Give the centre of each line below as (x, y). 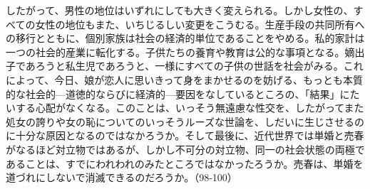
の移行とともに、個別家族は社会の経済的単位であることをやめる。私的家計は (185, 38)
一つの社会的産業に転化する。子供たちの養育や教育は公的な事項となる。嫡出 (185, 52)
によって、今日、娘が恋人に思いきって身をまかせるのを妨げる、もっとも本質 (184, 79)
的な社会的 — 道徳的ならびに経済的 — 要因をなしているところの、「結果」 (173, 93)
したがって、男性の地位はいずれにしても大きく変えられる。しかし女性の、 (180, 10)
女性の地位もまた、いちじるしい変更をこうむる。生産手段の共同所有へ (200, 24)
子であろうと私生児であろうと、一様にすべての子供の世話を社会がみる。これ (185, 66)
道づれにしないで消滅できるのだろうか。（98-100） (122, 177)
